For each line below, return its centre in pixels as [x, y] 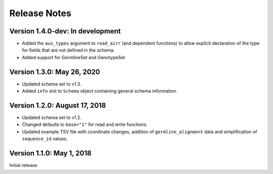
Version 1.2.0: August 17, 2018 [58, 105]
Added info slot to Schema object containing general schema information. [100, 91]
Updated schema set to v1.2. [52, 118]
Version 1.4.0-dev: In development [65, 31]
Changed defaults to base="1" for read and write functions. [85, 124]
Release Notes [40, 13]
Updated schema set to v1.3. [52, 84]
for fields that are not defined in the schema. [68, 50]
